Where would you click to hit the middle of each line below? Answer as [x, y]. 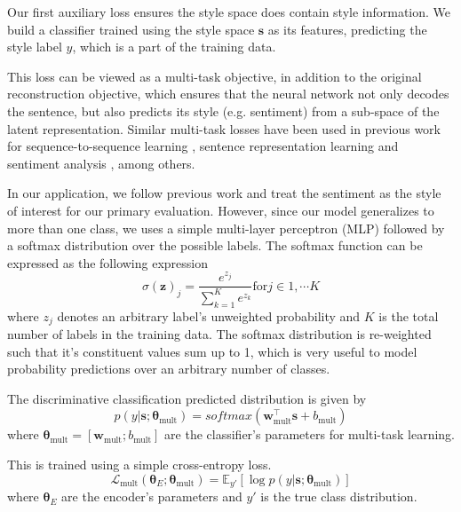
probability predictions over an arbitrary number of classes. [169, 369]
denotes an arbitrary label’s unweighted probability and [209, 315]
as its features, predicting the [347, 29]
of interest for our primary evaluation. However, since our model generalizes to [221, 210]
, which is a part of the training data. [174, 47]
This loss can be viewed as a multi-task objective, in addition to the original [215, 76]
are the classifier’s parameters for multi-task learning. [310, 434]
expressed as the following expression [108, 262]
